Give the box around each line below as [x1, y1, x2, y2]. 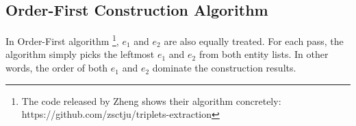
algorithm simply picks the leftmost [5, 47, 155, 61]
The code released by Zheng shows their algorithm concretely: [21, 93, 281, 108]
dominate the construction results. [152, 61, 296, 75]
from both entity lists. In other [199, 47, 329, 61]
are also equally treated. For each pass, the [164, 33, 344, 48]
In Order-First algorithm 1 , [5, 32, 119, 48]
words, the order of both [5, 61, 108, 75]
